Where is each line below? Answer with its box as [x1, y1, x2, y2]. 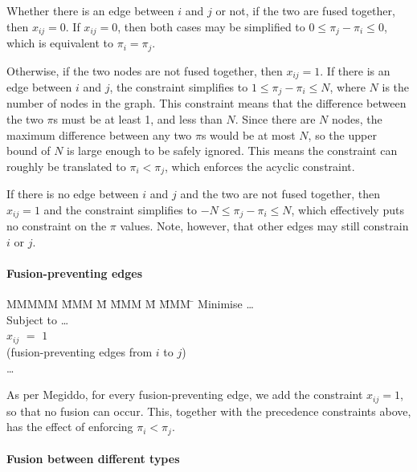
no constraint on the [6, 218, 107, 234]
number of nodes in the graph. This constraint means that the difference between [6, 95, 407, 112]
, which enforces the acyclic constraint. [165, 157, 355, 174]
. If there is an [320, 62, 390, 79]
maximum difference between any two [6, 126, 192, 143]
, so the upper [308, 126, 377, 143]
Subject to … [6, 311, 69, 328]
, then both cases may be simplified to [117, 18, 305, 35]
